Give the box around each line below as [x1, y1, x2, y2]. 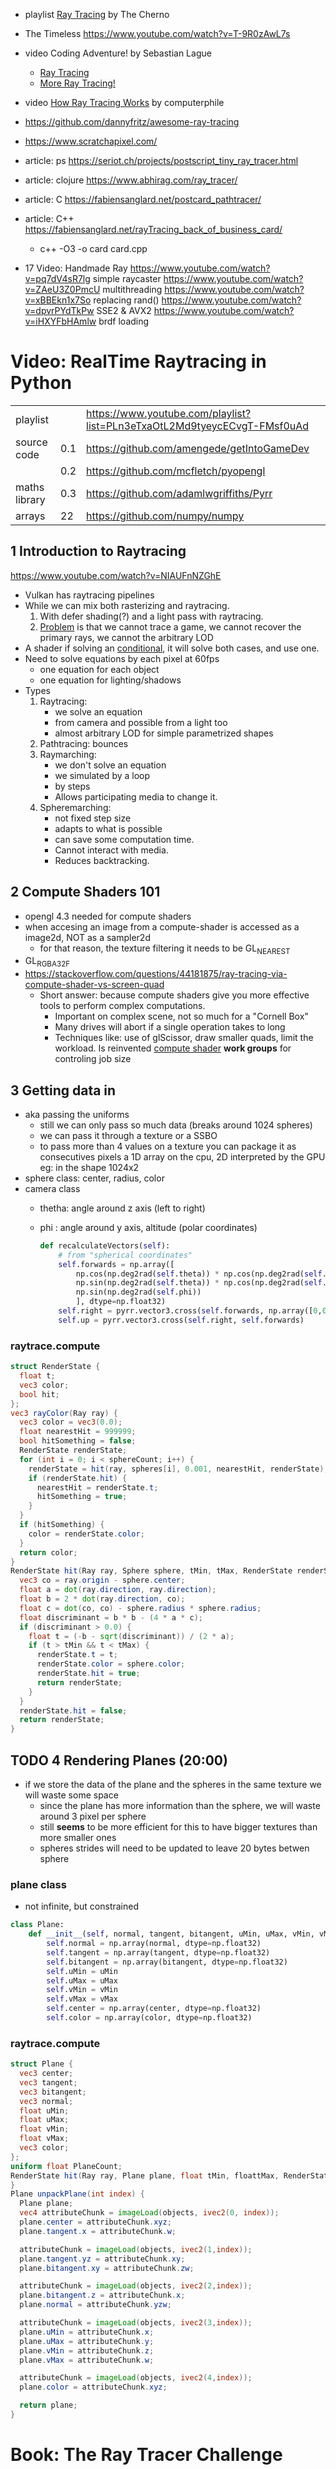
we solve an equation [54, 705, 143, 718]
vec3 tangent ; [19, 2077, 78, 2088]
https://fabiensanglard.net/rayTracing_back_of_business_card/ [24, 224, 283, 235]
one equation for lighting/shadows [39, 674, 182, 686]
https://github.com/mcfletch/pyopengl [86, 464, 266, 478]
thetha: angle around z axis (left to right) [39, 1202, 206, 1214]
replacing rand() [93, 294, 160, 306]
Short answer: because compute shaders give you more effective [39, 989, 310, 1001]
